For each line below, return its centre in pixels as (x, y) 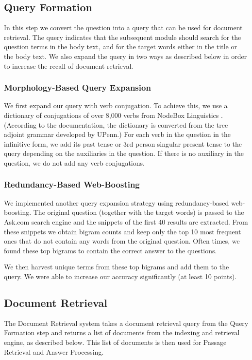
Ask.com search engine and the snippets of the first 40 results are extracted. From (126, 221)
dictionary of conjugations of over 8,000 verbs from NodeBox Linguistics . (113, 115)
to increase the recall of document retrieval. (69, 66)
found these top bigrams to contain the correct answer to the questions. (110, 250)
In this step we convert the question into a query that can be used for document (123, 28)
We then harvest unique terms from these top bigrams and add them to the (117, 267)
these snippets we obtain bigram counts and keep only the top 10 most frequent (123, 231)
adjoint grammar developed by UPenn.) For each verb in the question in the (117, 134)
